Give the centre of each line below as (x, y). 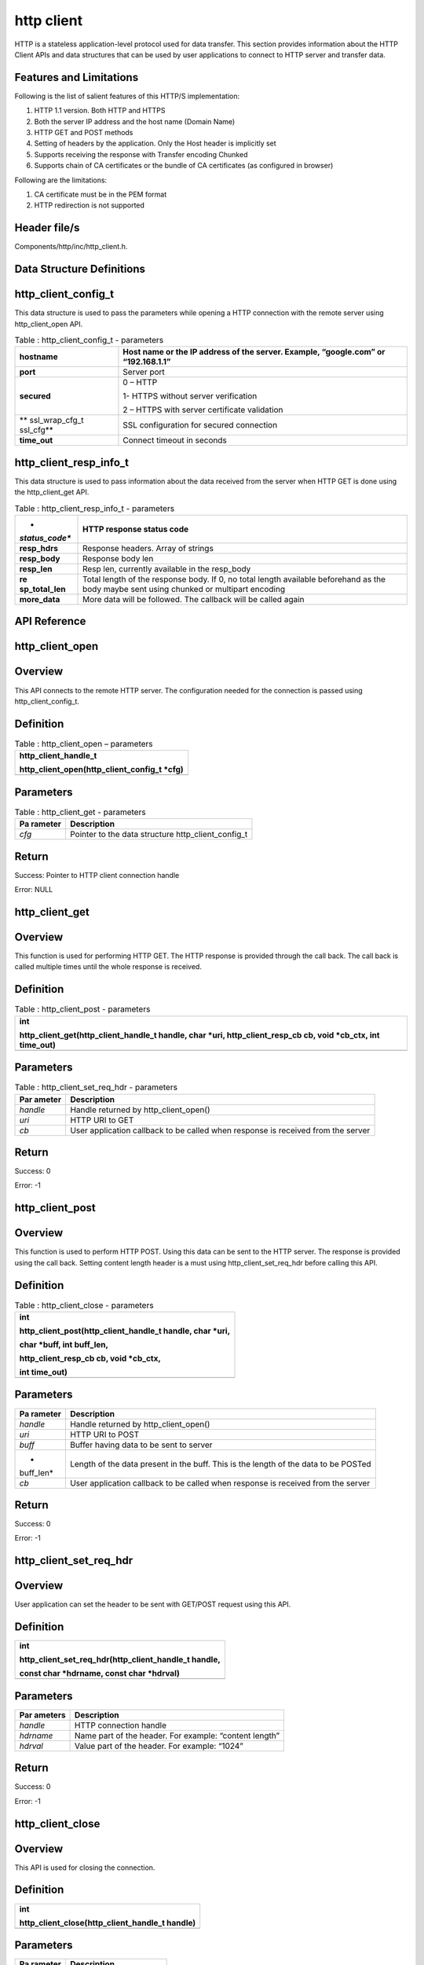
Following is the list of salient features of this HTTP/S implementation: (127, 96)
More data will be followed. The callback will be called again (194, 600)
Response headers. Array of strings (148, 549)
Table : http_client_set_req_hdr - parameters (96, 1087)
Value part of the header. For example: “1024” (159, 1746)
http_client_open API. (49, 324)
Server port (144, 372)
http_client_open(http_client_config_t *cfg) (101, 769)
